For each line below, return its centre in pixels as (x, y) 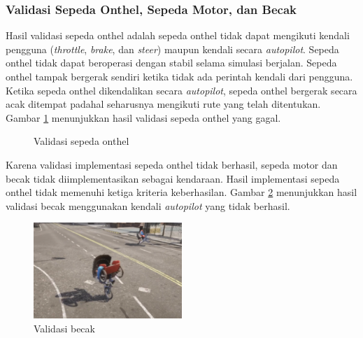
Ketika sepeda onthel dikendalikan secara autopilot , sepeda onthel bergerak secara (181, 90)
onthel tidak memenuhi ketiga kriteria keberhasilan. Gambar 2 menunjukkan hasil (181, 192)
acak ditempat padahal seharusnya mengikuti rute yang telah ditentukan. (163, 104)
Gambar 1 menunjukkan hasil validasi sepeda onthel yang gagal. (143, 117)
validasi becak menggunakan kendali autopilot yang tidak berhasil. (148, 205)
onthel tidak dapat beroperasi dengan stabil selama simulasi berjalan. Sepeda (171, 63)
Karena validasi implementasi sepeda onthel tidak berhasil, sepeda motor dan (172, 164)
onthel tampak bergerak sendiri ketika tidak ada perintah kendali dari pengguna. (179, 76)
